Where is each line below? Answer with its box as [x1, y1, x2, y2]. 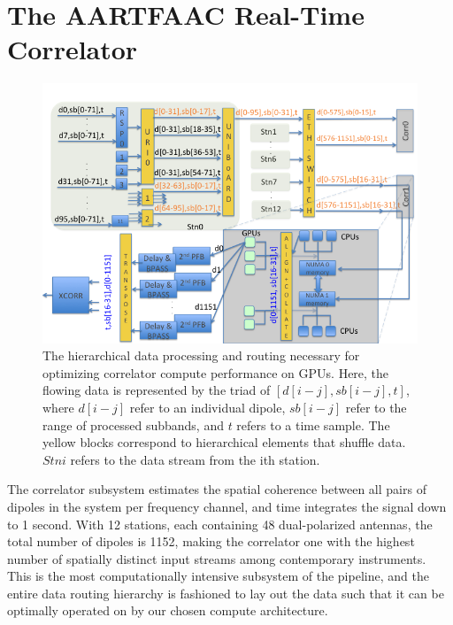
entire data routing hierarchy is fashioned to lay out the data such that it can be [7, 583, 444, 602]
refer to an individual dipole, [129, 397, 286, 416]
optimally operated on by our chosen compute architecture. [7, 601, 328, 620]
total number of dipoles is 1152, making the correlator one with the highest [7, 532, 415, 551]
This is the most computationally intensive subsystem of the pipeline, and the [7, 567, 429, 585]
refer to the [345, 397, 407, 416]
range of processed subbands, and [42, 415, 224, 434]
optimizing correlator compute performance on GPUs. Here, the [42, 363, 389, 382]
